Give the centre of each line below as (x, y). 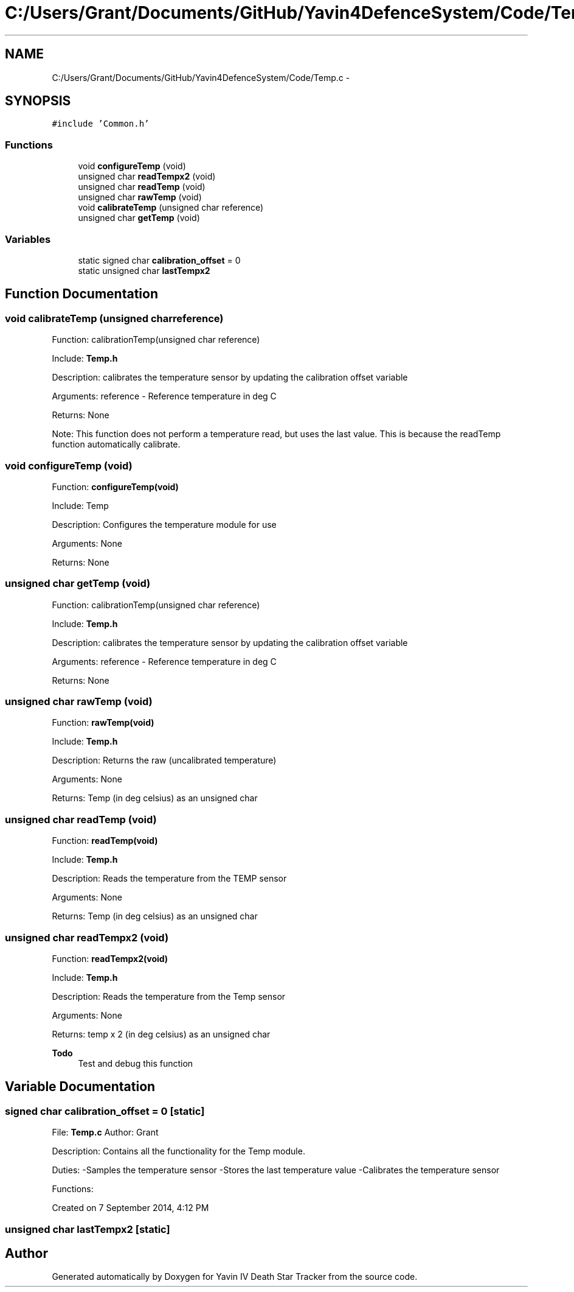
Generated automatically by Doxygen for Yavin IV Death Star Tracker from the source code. (235, 1277)
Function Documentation (81, 294)
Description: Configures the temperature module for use (164, 524)
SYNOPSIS (38, 101)
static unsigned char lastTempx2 (144, 270)
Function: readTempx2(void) (110, 958)
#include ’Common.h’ (101, 124)
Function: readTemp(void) (105, 841)
